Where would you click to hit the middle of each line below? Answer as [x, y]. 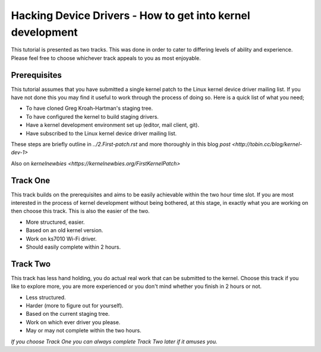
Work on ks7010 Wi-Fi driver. [62, 239]
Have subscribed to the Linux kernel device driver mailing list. [101, 133]
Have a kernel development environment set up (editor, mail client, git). [112, 125]
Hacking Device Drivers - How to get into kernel [131, 15]
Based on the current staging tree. [68, 314]
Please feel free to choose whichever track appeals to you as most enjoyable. [106, 58]
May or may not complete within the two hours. [84, 331]
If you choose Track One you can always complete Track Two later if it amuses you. [114, 341]
